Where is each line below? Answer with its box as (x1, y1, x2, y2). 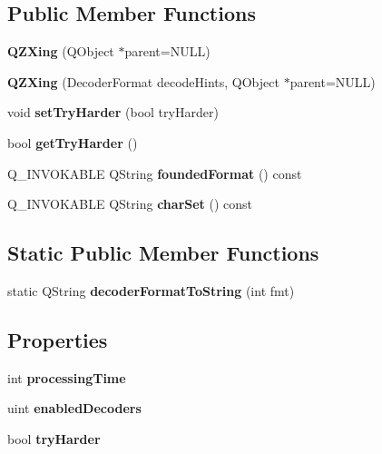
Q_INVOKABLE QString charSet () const (7, 194, 253, 213)
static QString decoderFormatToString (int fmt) (7, 281, 295, 300)
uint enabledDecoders (7, 399, 142, 418)
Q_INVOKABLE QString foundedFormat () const (7, 163, 302, 183)
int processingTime (7, 368, 126, 387)
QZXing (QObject (7, 42, 114, 61)
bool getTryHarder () (7, 133, 138, 152)
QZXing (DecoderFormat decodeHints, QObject (7, 72, 279, 91)
